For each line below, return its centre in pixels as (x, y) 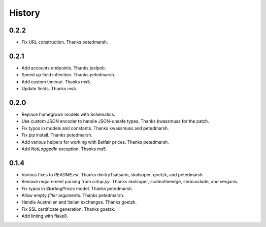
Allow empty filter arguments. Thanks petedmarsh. (73, 195)
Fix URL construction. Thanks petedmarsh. (65, 42)
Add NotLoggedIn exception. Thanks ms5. (64, 149)
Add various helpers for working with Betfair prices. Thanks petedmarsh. (95, 142)
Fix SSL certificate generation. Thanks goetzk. (68, 209)
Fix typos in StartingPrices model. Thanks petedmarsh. (77, 188)
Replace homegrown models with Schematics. (68, 114)
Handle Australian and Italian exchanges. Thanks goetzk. (79, 202)
